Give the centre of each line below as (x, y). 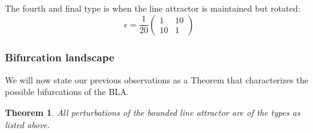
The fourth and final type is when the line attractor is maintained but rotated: (153, 8)
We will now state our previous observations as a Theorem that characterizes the (157, 79)
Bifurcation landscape (60, 57)
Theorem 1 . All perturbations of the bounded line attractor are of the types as (153, 112)
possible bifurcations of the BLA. (67, 92)
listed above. (28, 124)
